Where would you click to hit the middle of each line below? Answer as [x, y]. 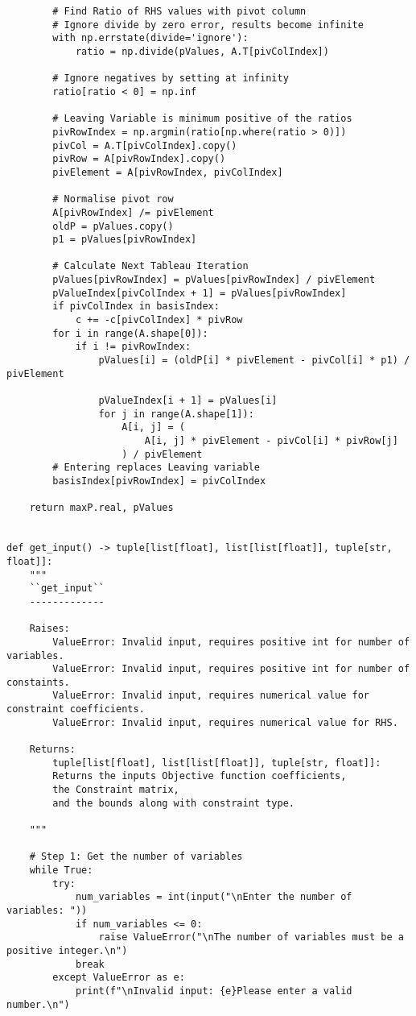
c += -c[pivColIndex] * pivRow [159, 320]
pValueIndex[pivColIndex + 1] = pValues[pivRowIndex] [200, 293]
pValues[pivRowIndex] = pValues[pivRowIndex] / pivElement [214, 280]
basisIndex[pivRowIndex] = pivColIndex [159, 481]
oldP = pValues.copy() [113, 226]
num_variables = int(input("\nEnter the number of [214, 897]
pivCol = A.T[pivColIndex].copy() [145, 145]
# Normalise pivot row [113, 199]
